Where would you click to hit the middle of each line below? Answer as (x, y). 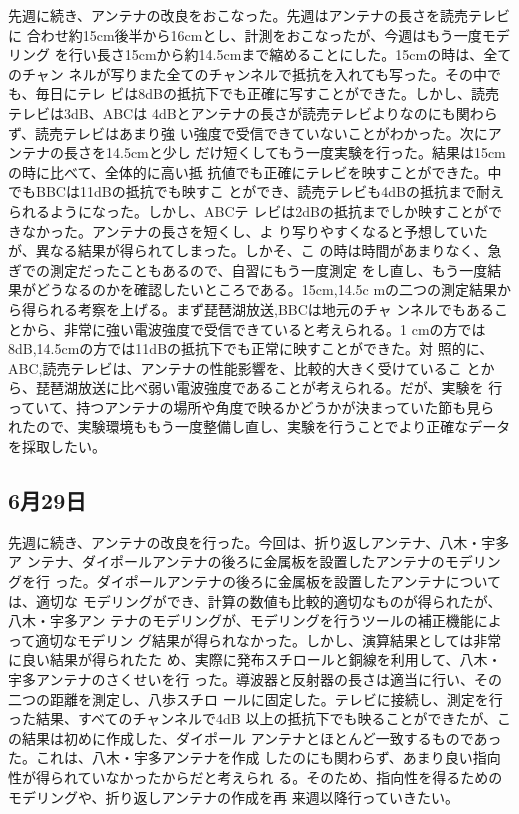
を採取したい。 (57, 446)
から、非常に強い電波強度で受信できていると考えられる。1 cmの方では (253, 328)
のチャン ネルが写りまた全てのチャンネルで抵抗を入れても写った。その (240, 73)
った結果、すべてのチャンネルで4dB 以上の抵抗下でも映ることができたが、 (253, 718)
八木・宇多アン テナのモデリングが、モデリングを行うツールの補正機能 (241, 620)
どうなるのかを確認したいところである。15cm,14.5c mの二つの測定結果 (266, 289)
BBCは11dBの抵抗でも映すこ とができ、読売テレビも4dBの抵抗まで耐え (270, 191)
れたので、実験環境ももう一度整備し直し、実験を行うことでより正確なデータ (259, 426)
